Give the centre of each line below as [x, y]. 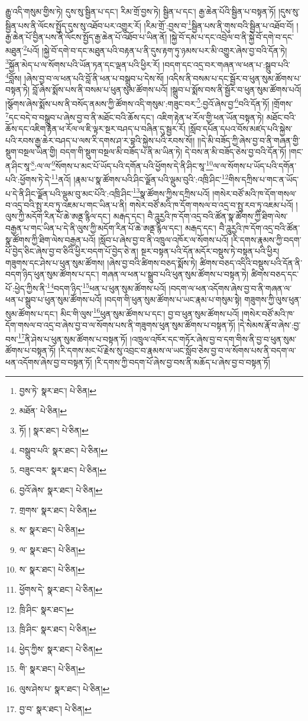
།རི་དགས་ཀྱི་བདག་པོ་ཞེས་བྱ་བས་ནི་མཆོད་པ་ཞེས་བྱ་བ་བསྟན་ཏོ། [182, 362]
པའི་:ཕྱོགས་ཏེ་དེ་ [28, 179]
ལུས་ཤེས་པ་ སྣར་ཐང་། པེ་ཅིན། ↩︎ [64, 688]
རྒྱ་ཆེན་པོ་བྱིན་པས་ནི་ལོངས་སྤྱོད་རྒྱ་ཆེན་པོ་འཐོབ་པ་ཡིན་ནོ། [86, 36]
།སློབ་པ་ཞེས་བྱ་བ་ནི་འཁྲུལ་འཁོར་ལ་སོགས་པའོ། [163, 239]
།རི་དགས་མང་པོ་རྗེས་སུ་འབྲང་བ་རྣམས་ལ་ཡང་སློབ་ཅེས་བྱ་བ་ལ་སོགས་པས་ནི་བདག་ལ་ [177, 350]
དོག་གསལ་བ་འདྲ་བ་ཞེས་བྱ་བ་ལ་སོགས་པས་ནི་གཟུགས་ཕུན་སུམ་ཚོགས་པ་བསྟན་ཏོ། [120, 325]
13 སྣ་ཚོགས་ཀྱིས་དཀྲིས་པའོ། [171, 192]
